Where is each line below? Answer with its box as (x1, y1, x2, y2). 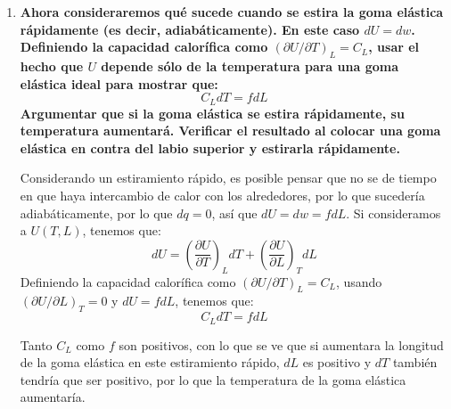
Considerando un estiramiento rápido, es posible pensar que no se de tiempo (20, 168, 437, 187)
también (392, 353, 438, 372)
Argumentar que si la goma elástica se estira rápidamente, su (20, 103, 405, 122)
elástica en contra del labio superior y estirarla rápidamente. (20, 138, 400, 157)
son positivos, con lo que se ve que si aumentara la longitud (119, 335, 444, 354)
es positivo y (302, 353, 372, 372)
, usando (335, 272, 382, 290)
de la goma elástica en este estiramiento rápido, (20, 353, 280, 372)
